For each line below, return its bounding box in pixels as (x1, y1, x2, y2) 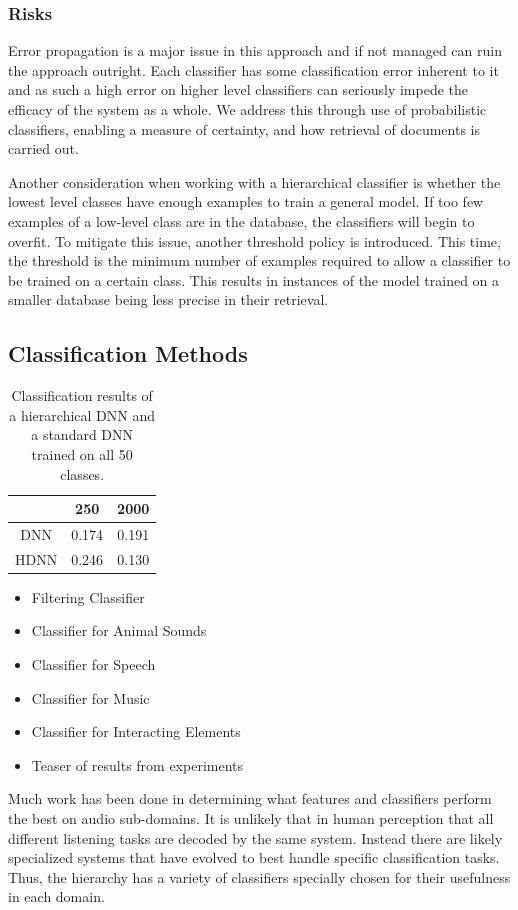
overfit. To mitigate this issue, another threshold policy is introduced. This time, (8, 230, 501, 251)
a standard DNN (31, 424, 134, 445)
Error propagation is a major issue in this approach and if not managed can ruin (8, 40, 502, 61)
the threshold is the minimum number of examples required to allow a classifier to (8, 250, 511, 271)
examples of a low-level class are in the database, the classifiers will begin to (8, 210, 475, 231)
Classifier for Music (31, 687, 150, 708)
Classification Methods (8, 338, 248, 369)
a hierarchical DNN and (9, 404, 156, 425)
